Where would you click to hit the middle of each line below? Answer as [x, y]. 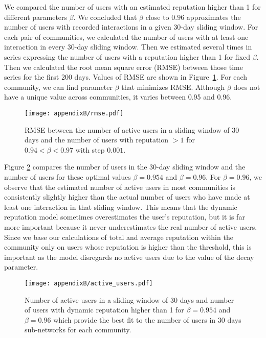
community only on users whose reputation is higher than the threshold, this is [128, 247]
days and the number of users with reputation [97, 140]
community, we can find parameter [59, 87]
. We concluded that [105, 17]
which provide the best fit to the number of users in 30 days [147, 319]
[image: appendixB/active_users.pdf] [89, 283]
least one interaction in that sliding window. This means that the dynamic [121, 207]
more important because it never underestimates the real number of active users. [131, 226]
